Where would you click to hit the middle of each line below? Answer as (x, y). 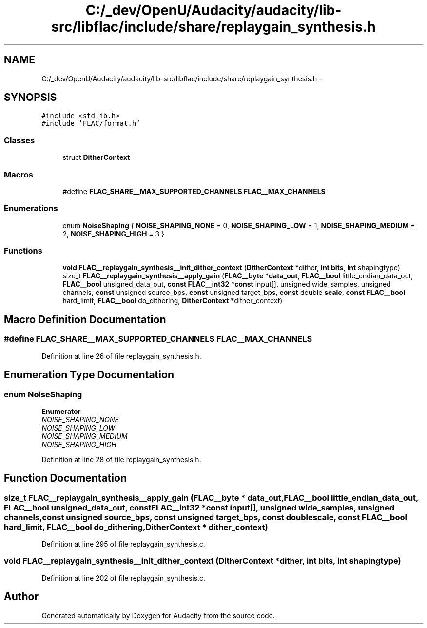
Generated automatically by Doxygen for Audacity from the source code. (158, 615)
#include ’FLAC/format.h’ (91, 124)
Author (21, 597)
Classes (19, 140)
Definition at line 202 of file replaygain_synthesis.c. (124, 578)
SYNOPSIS (30, 98)
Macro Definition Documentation (85, 319)
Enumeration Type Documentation (89, 375)
